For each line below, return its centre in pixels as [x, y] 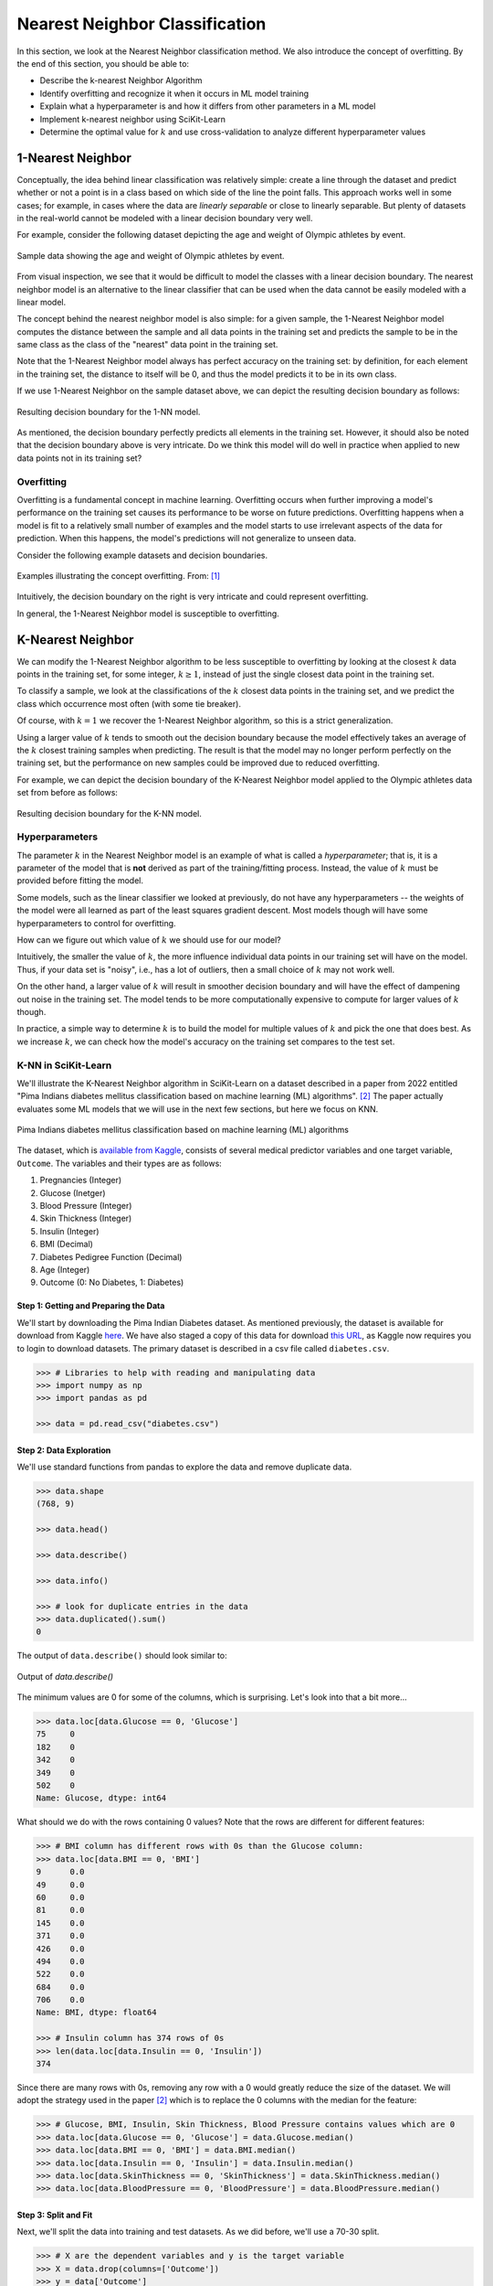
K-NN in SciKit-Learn [64, 1065]
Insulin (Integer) [69, 1231]
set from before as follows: [68, 793]
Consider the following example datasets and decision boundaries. [142, 555]
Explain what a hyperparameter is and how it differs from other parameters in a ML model [208, 106]
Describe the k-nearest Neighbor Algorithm [121, 80]
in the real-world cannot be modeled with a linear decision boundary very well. [165, 218]
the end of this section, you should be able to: [103, 63]
